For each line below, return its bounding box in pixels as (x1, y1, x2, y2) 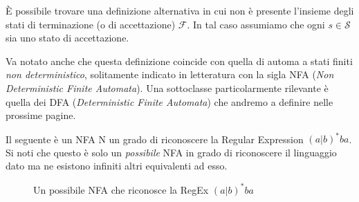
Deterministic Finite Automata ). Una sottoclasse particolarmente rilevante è (6, 80, 329, 95)
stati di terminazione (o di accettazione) (6, 17, 176, 31)
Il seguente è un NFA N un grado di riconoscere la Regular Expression (6, 131, 304, 146)
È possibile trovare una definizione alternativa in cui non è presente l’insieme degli (6, 3, 354, 17)
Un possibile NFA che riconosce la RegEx (33, 182, 209, 196)
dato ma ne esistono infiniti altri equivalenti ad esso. (6, 158, 228, 173)
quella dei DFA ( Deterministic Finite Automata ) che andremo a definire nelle (6, 94, 333, 109)
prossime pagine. (6, 108, 76, 122)
